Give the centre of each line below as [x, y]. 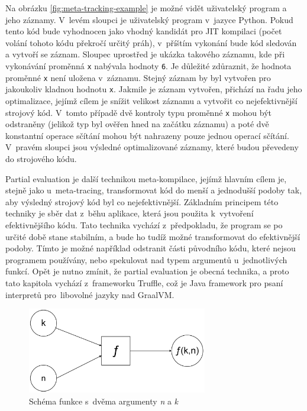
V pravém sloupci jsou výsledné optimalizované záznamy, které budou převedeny [152, 147]
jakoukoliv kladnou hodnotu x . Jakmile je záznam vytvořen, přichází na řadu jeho [154, 89]
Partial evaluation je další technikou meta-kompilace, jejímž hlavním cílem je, [146, 178]
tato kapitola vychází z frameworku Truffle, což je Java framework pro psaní [144, 282]
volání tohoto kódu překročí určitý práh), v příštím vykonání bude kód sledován [151, 42]
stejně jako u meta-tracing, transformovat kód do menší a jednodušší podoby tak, [154, 190]
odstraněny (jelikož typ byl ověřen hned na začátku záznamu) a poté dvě [137, 124]
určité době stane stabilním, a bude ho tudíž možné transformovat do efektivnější [153, 236]
